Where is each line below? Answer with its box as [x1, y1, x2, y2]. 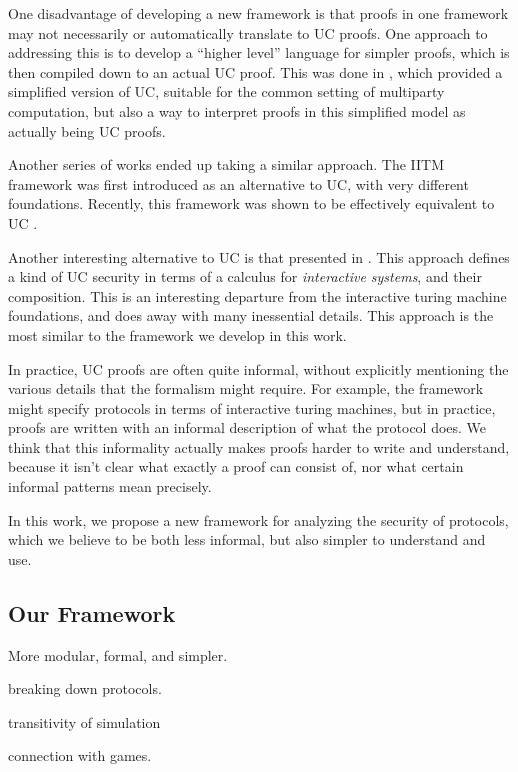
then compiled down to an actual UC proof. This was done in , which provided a [8, 61, 503, 82]
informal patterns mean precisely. [8, 476, 212, 497]
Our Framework [8, 597, 176, 628]
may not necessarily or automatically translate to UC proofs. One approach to [8, 22, 488, 43]
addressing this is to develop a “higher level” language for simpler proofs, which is [8, 42, 510, 63]
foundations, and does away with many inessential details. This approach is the [8, 305, 494, 326]
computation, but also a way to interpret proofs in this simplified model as [8, 100, 466, 121]
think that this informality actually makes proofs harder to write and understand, [8, 436, 510, 457]
